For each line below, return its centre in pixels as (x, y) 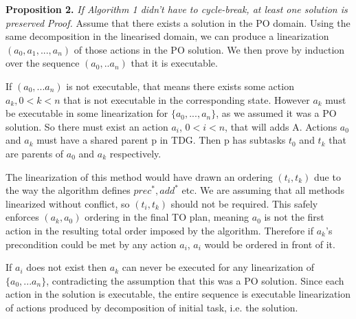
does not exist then (67, 267)
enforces (22, 217)
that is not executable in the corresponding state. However (187, 99)
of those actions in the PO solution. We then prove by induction (209, 49)
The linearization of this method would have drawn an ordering (139, 176)
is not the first (294, 217)
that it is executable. (174, 63)
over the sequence (43, 63)
